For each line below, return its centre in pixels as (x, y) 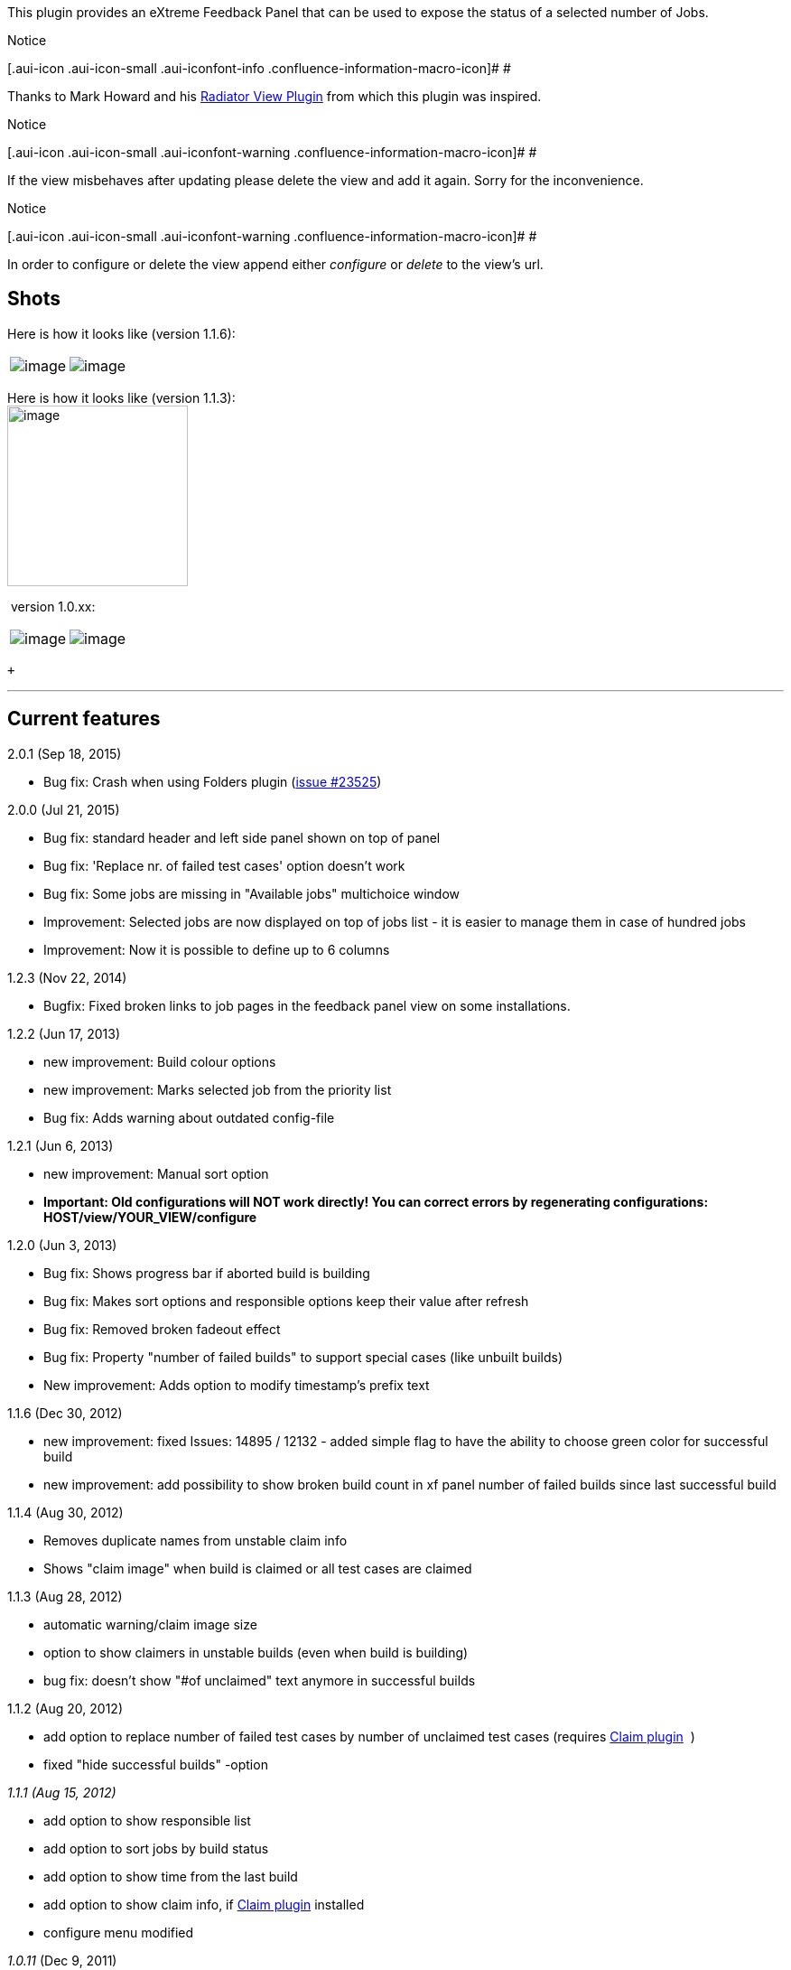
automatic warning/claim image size (150, 1624)
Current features (84, 719)
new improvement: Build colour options (160, 1061)
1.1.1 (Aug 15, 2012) (62, 1792)
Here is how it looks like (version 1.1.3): (121, 397)
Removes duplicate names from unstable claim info (195, 1540)
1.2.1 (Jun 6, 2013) (60, 1145)
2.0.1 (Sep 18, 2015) (65, 753)
